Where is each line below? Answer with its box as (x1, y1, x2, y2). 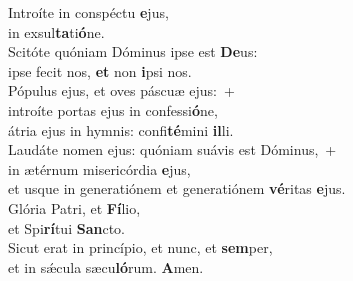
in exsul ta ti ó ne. (8, 21, 105, 42)
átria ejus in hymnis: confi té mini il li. (8, 119, 234, 140)
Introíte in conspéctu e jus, (8, 2, 169, 22)
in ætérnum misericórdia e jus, (8, 158, 191, 179)
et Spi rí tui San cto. (8, 217, 125, 238)
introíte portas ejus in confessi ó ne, (8, 99, 218, 120)
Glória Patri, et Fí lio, (8, 197, 141, 218)
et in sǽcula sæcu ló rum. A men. (8, 256, 204, 277)
